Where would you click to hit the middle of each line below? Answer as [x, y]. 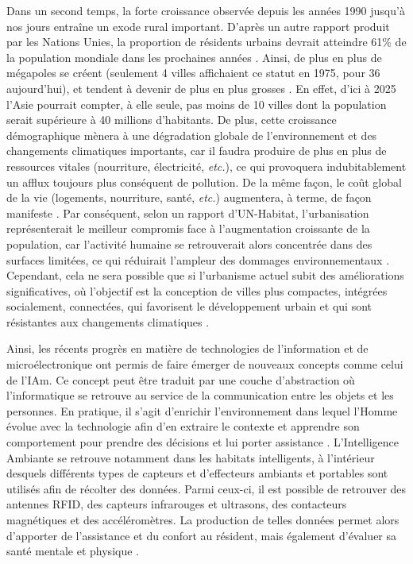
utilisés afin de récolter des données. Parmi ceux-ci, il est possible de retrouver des [206, 488]
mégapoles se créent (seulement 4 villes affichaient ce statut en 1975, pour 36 [193, 73]
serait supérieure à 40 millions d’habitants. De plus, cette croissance [172, 120]
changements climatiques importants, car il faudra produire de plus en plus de [197, 151]
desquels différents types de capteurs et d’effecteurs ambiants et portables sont [197, 473]
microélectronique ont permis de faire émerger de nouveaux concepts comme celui [205, 364]
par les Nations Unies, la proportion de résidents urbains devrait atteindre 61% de [206, 42]
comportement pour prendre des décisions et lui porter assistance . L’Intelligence [203, 442]
